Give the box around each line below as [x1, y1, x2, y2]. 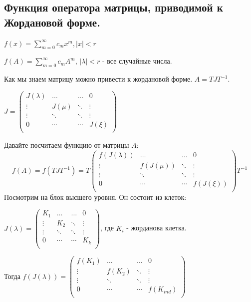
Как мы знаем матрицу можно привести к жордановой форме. [4, 74, 193, 84]
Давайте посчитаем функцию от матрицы [4, 140, 129, 150]
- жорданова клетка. [126, 222, 187, 233]
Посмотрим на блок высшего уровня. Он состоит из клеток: [4, 191, 187, 202]
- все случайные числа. [102, 56, 172, 66]
